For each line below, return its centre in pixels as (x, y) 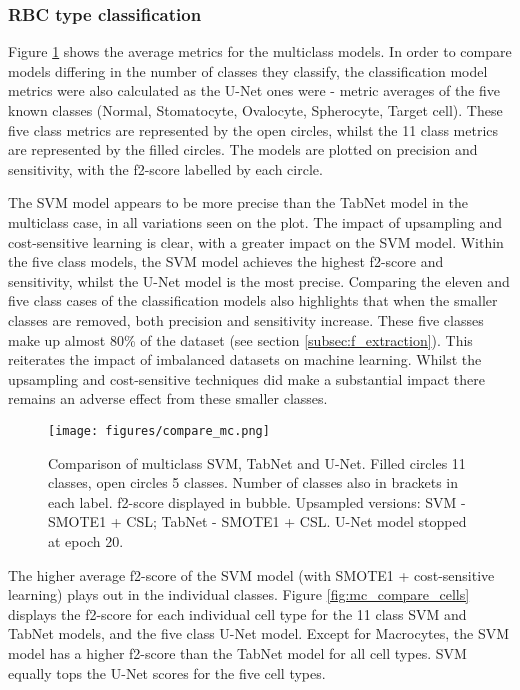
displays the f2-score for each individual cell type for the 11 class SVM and (237, 613)
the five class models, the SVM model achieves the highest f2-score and (226, 261)
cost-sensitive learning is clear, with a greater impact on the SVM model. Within (256, 241)
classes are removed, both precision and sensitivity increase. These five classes (246, 319)
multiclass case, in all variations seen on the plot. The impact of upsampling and (255, 221)
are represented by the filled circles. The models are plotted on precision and (243, 149)
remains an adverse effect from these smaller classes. (168, 398)
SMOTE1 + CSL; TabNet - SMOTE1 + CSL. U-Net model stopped (257, 521)
